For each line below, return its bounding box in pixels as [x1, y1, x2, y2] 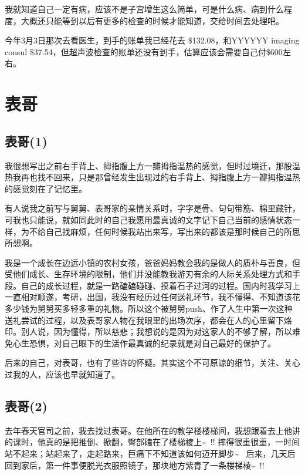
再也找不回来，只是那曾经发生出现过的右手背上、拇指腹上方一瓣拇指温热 [21, 171, 300, 183]
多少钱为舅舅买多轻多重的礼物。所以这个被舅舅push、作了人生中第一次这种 [5, 302, 293, 315]
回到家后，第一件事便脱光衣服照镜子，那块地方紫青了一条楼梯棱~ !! [5, 459, 265, 471]
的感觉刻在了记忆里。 [5, 182, 87, 194]
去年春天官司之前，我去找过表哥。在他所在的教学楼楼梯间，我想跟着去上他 [5, 424, 292, 436]
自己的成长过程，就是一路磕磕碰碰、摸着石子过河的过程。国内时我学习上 [21, 279, 300, 291]
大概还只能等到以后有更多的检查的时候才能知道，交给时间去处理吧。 [21, 14, 284, 26]
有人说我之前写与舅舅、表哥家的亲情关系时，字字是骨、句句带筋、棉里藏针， [5, 202, 300, 214]
